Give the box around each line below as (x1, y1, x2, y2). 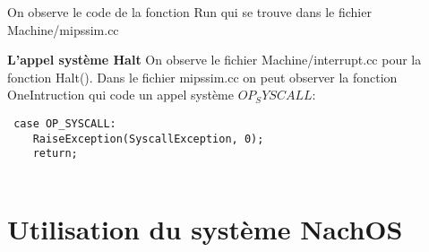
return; (32, 147, 78, 161)
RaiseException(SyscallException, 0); (32, 132, 264, 145)
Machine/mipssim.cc (7, 20, 119, 39)
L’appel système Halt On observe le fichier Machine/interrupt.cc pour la (7, 50, 422, 69)
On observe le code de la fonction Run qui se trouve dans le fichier (7, 3, 372, 21)
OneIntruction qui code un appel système (7, 85, 234, 104)
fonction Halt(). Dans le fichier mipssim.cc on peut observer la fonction (7, 67, 398, 86)
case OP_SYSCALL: (13, 117, 116, 130)
